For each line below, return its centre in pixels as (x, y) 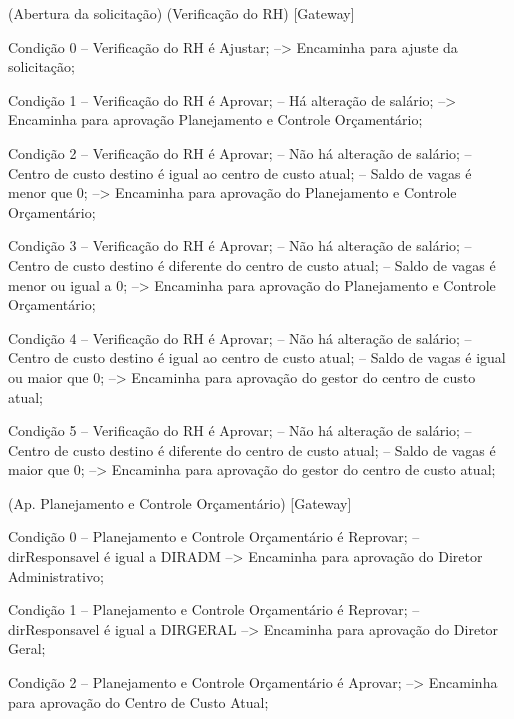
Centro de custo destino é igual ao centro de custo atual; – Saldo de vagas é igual (257, 357)
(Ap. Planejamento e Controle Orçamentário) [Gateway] (180, 502)
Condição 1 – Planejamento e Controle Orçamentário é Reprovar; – (214, 609)
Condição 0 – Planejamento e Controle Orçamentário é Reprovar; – (214, 536)
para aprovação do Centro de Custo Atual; (138, 701)
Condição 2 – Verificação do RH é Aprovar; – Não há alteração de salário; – (240, 152)
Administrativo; (56, 575)
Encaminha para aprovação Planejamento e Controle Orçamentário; (215, 119)
